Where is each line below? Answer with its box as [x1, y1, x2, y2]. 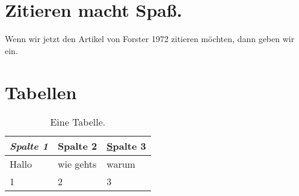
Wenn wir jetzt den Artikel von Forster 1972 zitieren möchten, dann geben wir [5, 32, 295, 45]
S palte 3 [106, 139, 146, 153]
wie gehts [57, 157, 97, 171]
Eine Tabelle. [50, 115, 106, 129]
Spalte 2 [57, 139, 97, 153]
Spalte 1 [10, 139, 48, 153]
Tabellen [5, 79, 77, 104]
